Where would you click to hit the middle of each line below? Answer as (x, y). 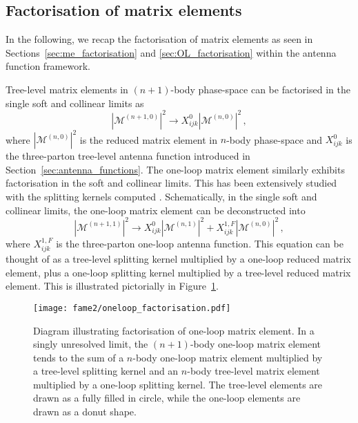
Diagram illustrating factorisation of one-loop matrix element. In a (174, 330)
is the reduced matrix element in (149, 139)
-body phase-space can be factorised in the (260, 89)
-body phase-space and (275, 139)
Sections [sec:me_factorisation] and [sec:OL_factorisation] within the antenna (171, 52)
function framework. (48, 66)
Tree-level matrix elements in (67, 89)
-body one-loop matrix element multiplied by (228, 357)
